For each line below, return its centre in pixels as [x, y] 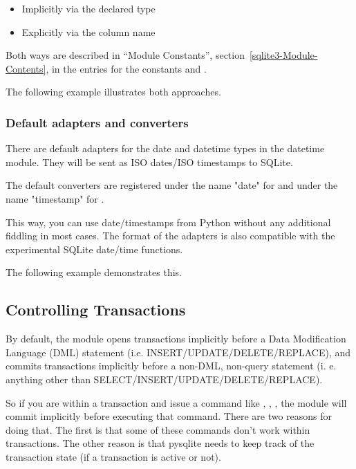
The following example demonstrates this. [94, 272]
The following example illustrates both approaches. [113, 92]
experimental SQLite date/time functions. [94, 249]
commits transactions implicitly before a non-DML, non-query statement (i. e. [171, 366]
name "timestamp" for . [55, 198]
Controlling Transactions [96, 310]
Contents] [26, 68]
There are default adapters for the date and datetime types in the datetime [165, 148]
